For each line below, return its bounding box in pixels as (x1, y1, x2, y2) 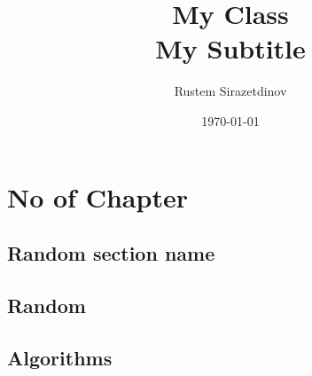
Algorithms (7, 343, 113, 371)
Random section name (7, 239, 215, 267)
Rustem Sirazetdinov (174, 82, 287, 100)
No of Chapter (7, 178, 188, 215)
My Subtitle (155, 30, 306, 67)
